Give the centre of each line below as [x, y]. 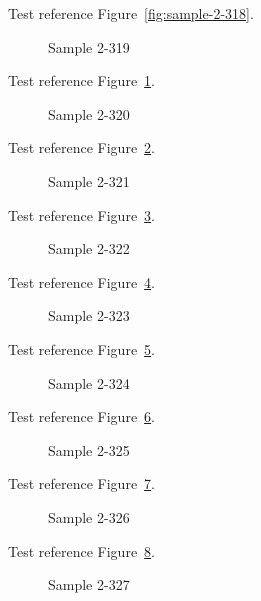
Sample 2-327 [89, 584]
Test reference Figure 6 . [81, 416]
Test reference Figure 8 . [81, 550]
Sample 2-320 [89, 113]
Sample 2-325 [89, 449]
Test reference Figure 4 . [81, 281]
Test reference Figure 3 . [81, 214]
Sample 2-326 [89, 516]
